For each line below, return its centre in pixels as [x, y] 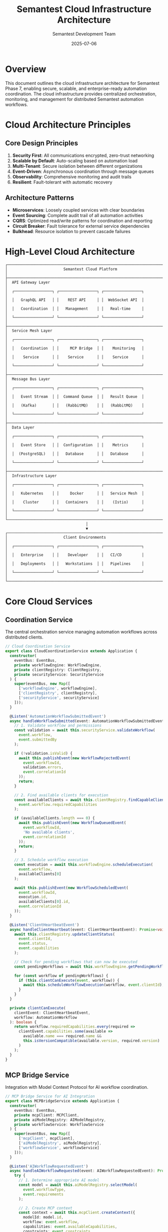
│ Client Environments [56, 538]
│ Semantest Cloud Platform [61, 269]
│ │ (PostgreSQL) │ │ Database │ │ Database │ [74, 454]
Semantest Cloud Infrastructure [84, 9]
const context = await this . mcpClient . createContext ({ [77, 1213]
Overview [26, 69]
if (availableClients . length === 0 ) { [54, 818]
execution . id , [33, 897]
